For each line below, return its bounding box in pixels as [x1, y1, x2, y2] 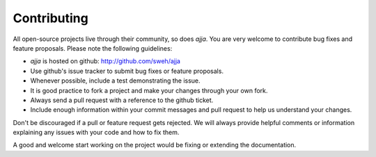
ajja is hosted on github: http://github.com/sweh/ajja [30, 57, 181, 65]
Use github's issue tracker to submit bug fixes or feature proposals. [30, 67, 224, 75]
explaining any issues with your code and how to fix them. [13, 129, 180, 137]
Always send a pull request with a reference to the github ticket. [30, 96, 214, 104]
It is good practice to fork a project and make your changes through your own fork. [30, 86, 268, 94]
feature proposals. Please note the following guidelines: [13, 44, 173, 52]
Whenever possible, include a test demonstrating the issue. [30, 76, 201, 85]
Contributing [13, 10, 88, 26]
